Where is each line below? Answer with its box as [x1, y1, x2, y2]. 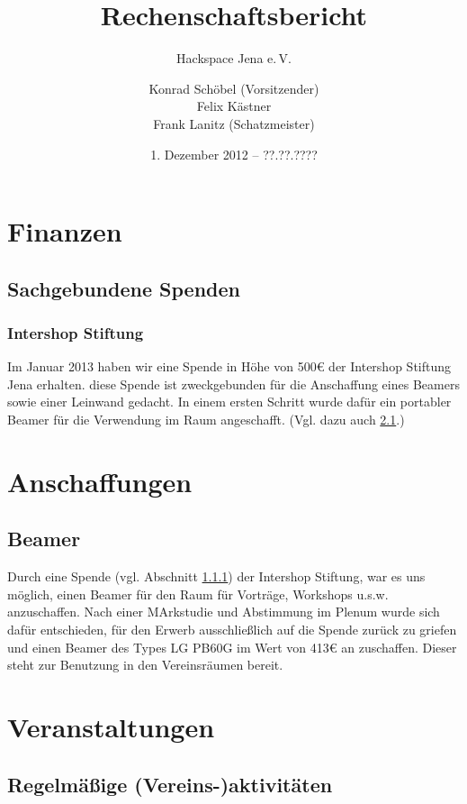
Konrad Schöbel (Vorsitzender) [148, 78, 319, 97]
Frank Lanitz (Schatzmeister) [153, 114, 315, 132]
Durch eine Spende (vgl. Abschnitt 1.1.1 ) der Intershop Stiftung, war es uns [7, 567, 426, 586]
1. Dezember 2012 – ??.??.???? [150, 144, 318, 163]
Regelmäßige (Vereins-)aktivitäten [7, 770, 333, 798]
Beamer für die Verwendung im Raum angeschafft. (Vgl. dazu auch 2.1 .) [7, 410, 405, 429]
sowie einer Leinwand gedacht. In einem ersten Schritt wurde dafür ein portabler [7, 392, 452, 411]
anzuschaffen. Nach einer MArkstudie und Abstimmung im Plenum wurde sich [7, 602, 440, 621]
